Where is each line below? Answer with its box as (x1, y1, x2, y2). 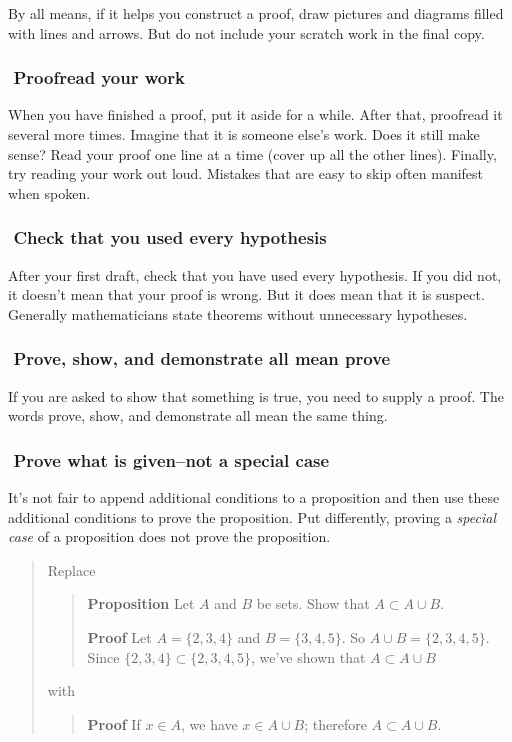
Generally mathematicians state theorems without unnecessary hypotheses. (8, 303, 468, 324)
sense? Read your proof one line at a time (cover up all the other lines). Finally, (8, 143, 497, 164)
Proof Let (87, 626, 152, 647)
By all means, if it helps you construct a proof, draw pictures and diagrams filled (8, 3, 504, 23)
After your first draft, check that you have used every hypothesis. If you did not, (8, 264, 502, 285)
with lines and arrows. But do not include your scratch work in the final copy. (8, 22, 485, 43)
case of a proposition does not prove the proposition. (8, 526, 331, 547)
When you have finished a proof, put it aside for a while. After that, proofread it (8, 104, 503, 125)
